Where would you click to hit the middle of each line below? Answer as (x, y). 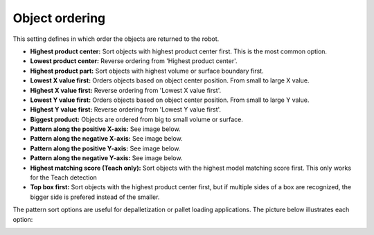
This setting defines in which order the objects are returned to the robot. (116, 39)
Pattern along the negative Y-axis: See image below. (106, 158)
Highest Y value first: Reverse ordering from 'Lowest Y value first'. (126, 110)
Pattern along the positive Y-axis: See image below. (105, 148)
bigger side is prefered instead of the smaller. (95, 197)
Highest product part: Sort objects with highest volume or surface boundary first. (147, 71)
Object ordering (59, 18)
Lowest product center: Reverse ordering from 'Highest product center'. (134, 61)
